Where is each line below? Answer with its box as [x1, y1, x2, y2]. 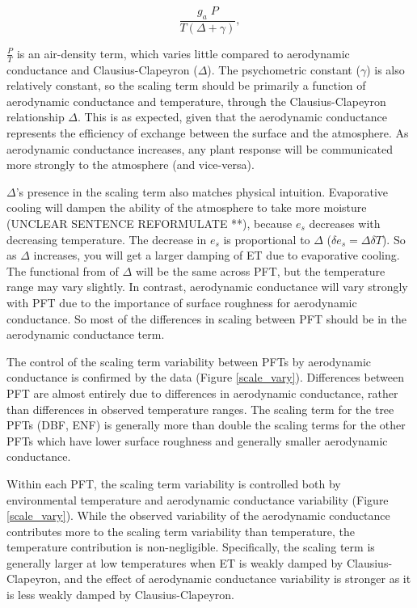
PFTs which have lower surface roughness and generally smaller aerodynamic [6, 432, 388, 449]
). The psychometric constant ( [207, 61, 360, 78]
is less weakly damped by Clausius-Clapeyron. [6, 586, 234, 603]
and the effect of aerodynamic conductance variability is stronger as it [64, 570, 411, 587]
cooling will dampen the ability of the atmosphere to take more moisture [6, 199, 367, 216]
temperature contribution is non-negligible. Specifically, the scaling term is [6, 538, 375, 555]
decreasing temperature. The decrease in [6, 230, 207, 247]
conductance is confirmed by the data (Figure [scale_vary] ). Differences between [6, 369, 404, 386]
